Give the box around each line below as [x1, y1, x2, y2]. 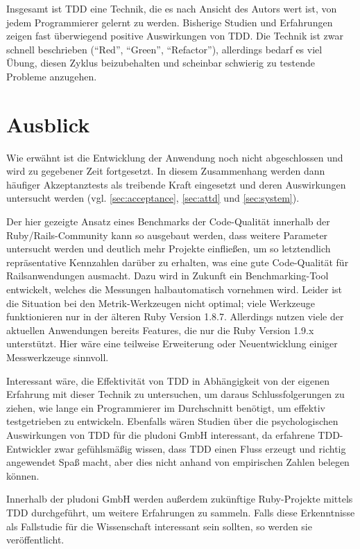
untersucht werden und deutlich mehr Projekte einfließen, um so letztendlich [6, 241, 331, 256]
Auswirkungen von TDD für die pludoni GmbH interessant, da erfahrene [6, 427, 315, 442]
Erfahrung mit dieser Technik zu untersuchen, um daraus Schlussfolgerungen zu [6, 387, 345, 401]
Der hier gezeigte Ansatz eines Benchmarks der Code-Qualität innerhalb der [6, 214, 330, 229]
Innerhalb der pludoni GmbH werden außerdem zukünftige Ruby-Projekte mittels [6, 491, 353, 506]
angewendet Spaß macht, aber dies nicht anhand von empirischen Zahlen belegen [6, 455, 350, 469]
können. [6, 468, 40, 482]
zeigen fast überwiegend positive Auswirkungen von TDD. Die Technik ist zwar [6, 28, 343, 43]
